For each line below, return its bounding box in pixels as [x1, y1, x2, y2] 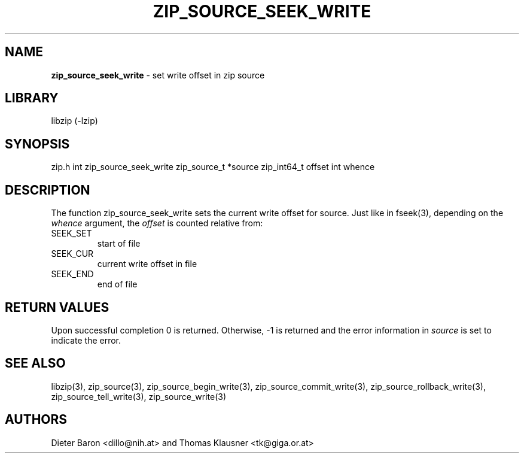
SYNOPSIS [5, 136, 70, 151]
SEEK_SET [51, 228, 92, 239]
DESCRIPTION [5, 182, 90, 198]
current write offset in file [97, 259, 197, 269]
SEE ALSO [5, 356, 66, 371]
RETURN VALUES [5, 299, 109, 315]
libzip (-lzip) [51, 116, 98, 126]
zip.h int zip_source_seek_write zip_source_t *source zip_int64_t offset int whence [51, 162, 375, 172]
